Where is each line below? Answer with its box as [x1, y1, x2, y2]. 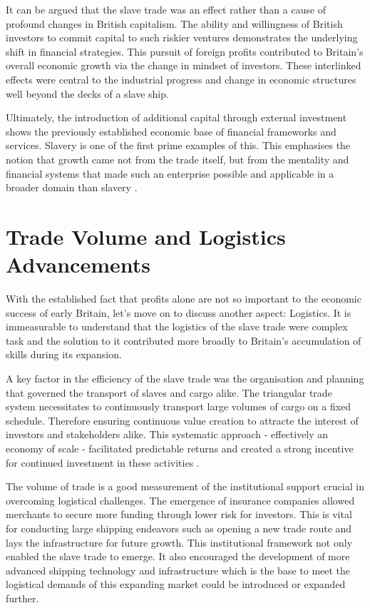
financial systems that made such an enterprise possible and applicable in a [6, 166, 334, 181]
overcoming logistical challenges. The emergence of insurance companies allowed [6, 492, 355, 507]
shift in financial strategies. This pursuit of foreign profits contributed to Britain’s [6, 44, 364, 59]
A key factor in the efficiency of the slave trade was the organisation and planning [6, 371, 364, 385]
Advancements [6, 250, 150, 279]
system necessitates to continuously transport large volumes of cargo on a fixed [6, 399, 351, 414]
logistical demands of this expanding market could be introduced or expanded [6, 577, 346, 592]
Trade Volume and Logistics [6, 221, 286, 250]
